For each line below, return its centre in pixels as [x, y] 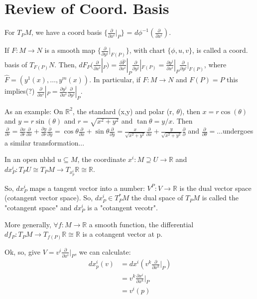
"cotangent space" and [38, 207]
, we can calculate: [103, 251]
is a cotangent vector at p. [123, 234]
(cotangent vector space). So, [49, 198]
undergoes [238, 131]
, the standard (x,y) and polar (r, [123, 111]
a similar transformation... [45, 142]
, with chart [147, 50]
